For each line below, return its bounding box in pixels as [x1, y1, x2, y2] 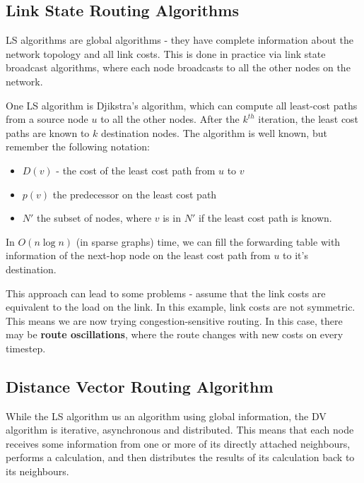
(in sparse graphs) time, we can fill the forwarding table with [76, 234, 341, 249]
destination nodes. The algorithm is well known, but [100, 125, 327, 140]
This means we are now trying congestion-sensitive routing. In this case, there [6, 313, 343, 328]
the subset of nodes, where [37, 210, 152, 225]
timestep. [6, 340, 46, 355]
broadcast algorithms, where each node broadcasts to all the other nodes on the [6, 60, 351, 75]
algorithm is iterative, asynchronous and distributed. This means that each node [6, 422, 354, 437]
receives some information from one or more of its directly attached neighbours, [6, 436, 351, 451]
